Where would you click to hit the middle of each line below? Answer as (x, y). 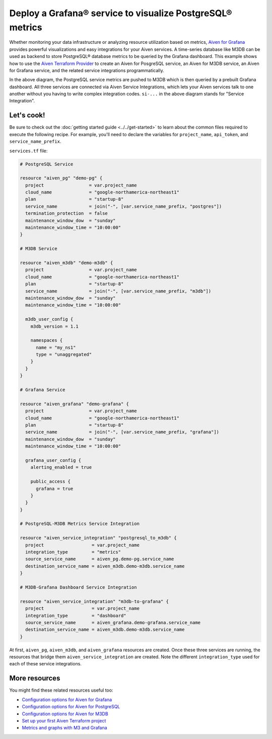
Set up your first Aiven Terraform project (64, 720)
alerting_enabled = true (61, 467)
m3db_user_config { (49, 319)
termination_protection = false (66, 213)
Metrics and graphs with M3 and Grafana (65, 728)
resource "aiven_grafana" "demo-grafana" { (75, 404)
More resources (35, 678)
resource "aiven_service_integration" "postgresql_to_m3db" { (98, 538)
